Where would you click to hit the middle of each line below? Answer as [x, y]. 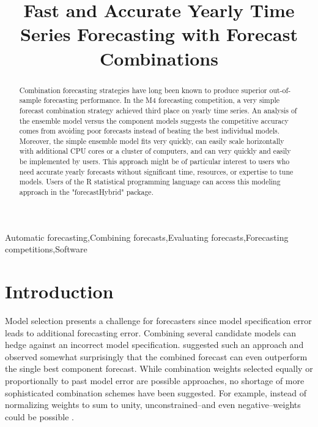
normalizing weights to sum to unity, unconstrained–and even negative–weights [153, 405]
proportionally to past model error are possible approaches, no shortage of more [155, 381]
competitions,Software [46, 249]
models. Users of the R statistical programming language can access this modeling [150, 182]
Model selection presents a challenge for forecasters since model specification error [158, 321]
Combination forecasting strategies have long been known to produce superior [143, 90]
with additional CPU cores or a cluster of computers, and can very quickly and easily [155, 151]
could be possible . [39, 416]
